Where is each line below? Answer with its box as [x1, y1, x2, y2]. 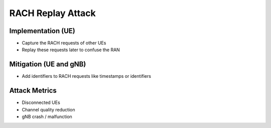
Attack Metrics [9, 86, 57, 95]
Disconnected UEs [22, 99, 60, 105]
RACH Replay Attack [9, 8, 96, 19]
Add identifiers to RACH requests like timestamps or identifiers [22, 73, 152, 79]
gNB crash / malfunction [22, 113, 72, 120]
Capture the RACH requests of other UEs [22, 40, 106, 46]
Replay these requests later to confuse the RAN [22, 47, 120, 53]
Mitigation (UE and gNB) [9, 60, 86, 69]
